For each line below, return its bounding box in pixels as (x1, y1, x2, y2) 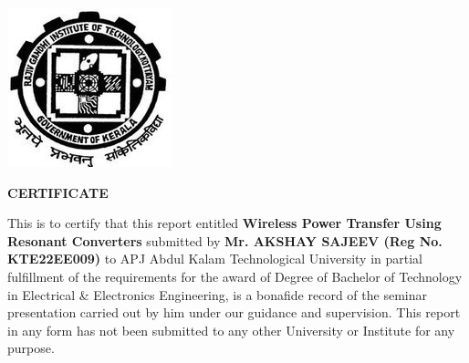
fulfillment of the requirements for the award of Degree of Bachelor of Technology (7, 266, 463, 285)
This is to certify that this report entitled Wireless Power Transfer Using (7, 213, 442, 233)
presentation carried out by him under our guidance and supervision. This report (7, 303, 461, 322)
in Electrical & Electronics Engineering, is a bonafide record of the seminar (7, 285, 427, 304)
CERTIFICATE (7, 182, 109, 202)
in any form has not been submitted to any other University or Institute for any (7, 320, 455, 339)
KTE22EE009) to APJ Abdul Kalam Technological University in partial (7, 249, 422, 268)
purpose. (7, 338, 55, 358)
